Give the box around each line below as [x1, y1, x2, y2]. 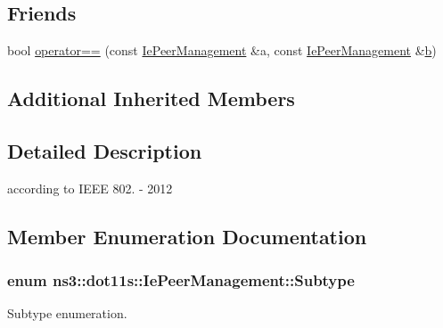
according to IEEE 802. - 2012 [7, 178, 173, 197]
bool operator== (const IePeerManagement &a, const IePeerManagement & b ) [7, 41, 437, 60]
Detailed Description [7, 136, 202, 164]
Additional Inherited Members [7, 85, 295, 112]
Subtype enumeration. [7, 304, 127, 323]
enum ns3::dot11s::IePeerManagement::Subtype [7, 269, 355, 291]
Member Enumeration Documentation [7, 222, 367, 250]
